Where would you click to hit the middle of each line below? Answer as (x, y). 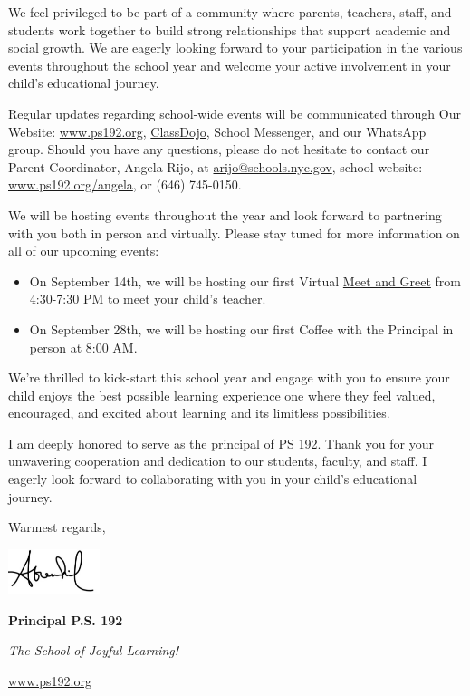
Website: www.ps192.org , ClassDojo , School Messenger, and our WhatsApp (217, 131)
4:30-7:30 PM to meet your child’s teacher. (148, 299)
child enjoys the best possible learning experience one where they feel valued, (222, 395)
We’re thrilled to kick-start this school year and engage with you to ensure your (229, 377)
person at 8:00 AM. (83, 347)
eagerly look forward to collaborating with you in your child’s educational (213, 479)
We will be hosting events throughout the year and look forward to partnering (225, 214)
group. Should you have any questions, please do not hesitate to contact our (219, 149)
